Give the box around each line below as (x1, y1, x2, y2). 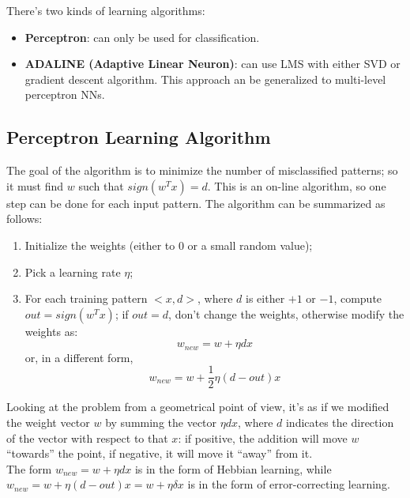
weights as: (24, 323, 78, 339)
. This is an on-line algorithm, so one (207, 177, 386, 194)
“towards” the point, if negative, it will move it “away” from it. (6, 445, 313, 462)
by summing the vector (105, 414, 217, 431)
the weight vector (6, 414, 90, 431)
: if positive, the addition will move (178, 429, 348, 446)
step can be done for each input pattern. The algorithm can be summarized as (6, 194, 386, 211)
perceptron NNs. (24, 86, 105, 103)
